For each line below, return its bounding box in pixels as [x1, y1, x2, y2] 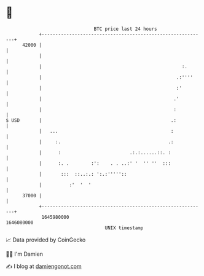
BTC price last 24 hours [93, 26, 157, 32]
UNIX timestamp [104, 224, 144, 231]
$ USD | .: [6, 117, 176, 124]
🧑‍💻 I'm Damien [6, 250, 44, 258]
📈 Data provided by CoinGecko [6, 236, 86, 243]
